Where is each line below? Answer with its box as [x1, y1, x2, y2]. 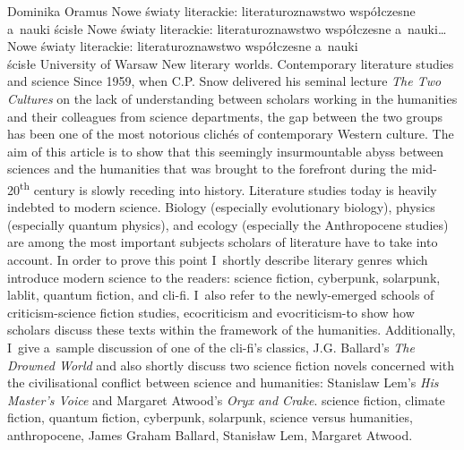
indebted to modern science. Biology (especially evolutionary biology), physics [7, 198, 435, 217]
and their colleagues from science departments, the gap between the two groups [7, 106, 443, 125]
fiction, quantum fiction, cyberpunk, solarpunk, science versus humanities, [7, 408, 413, 427]
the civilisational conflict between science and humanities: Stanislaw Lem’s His [7, 373, 439, 392]
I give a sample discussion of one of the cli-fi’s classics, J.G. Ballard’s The [7, 337, 415, 356]
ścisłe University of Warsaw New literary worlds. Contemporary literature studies [7, 54, 454, 72]
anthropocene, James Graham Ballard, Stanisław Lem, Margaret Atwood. [7, 425, 413, 444]
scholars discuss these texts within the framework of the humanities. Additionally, [7, 320, 456, 339]
